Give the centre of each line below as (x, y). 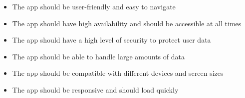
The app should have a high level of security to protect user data (112, 40)
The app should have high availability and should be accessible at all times (127, 23)
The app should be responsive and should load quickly (95, 89)
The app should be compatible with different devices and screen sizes (118, 73)
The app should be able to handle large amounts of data (98, 56)
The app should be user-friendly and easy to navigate (94, 6)
